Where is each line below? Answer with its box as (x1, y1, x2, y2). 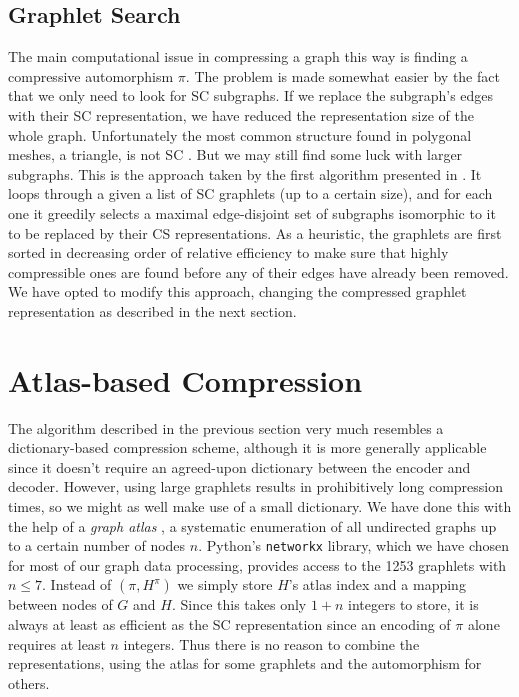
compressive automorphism (8, 65, 174, 86)
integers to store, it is (348, 594, 479, 615)
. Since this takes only (171, 594, 307, 615)
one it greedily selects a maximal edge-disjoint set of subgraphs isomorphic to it (8, 202, 496, 223)
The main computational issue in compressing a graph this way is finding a (8, 46, 468, 67)
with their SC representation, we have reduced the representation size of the (8, 104, 474, 125)
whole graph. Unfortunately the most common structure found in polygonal (8, 124, 472, 145)
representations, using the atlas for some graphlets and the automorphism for (8, 653, 482, 674)
